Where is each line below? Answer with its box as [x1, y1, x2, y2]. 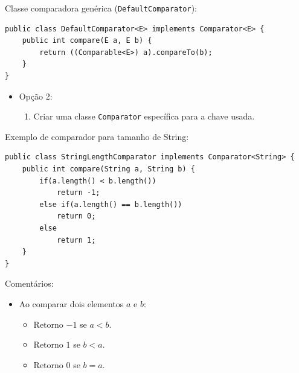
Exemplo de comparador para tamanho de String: [5, 130, 189, 142]
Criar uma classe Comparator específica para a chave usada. [33, 110, 255, 123]
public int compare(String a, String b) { [22, 165, 195, 174]
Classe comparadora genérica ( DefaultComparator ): [5, 2, 197, 14]
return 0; [56, 212, 96, 221]
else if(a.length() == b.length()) [39, 200, 182, 209]
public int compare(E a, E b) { [22, 36, 152, 45]
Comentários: [5, 277, 54, 290]
